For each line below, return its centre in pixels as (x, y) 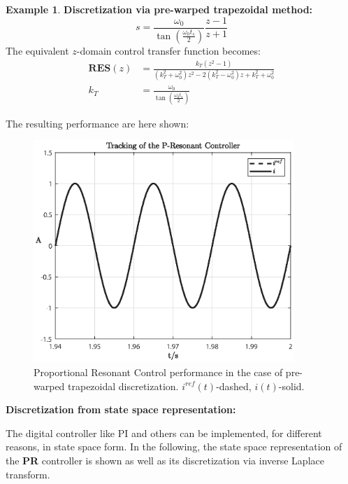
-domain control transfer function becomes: (168, 50)
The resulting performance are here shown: (97, 123)
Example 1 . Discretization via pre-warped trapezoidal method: (159, 9)
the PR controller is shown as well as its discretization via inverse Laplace (165, 461)
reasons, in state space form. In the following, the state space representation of (174, 447)
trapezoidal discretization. (123, 386)
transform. (28, 474)
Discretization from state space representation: (121, 409)
